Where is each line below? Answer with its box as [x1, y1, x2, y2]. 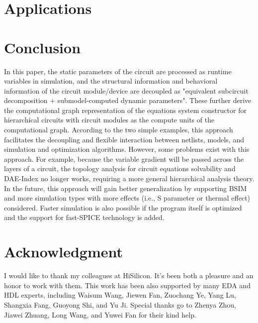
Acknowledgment [4, 241, 123, 262]
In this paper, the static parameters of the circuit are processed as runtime [4, 66, 232, 76]
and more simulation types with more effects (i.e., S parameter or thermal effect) [4, 193, 251, 203]
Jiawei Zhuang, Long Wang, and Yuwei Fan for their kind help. [4, 309, 196, 320]
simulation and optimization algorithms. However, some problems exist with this [4, 144, 250, 154]
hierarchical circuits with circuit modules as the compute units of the [4, 114, 215, 125]
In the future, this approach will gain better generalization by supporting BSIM [4, 183, 247, 193]
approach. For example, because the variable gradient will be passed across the [4, 153, 244, 164]
